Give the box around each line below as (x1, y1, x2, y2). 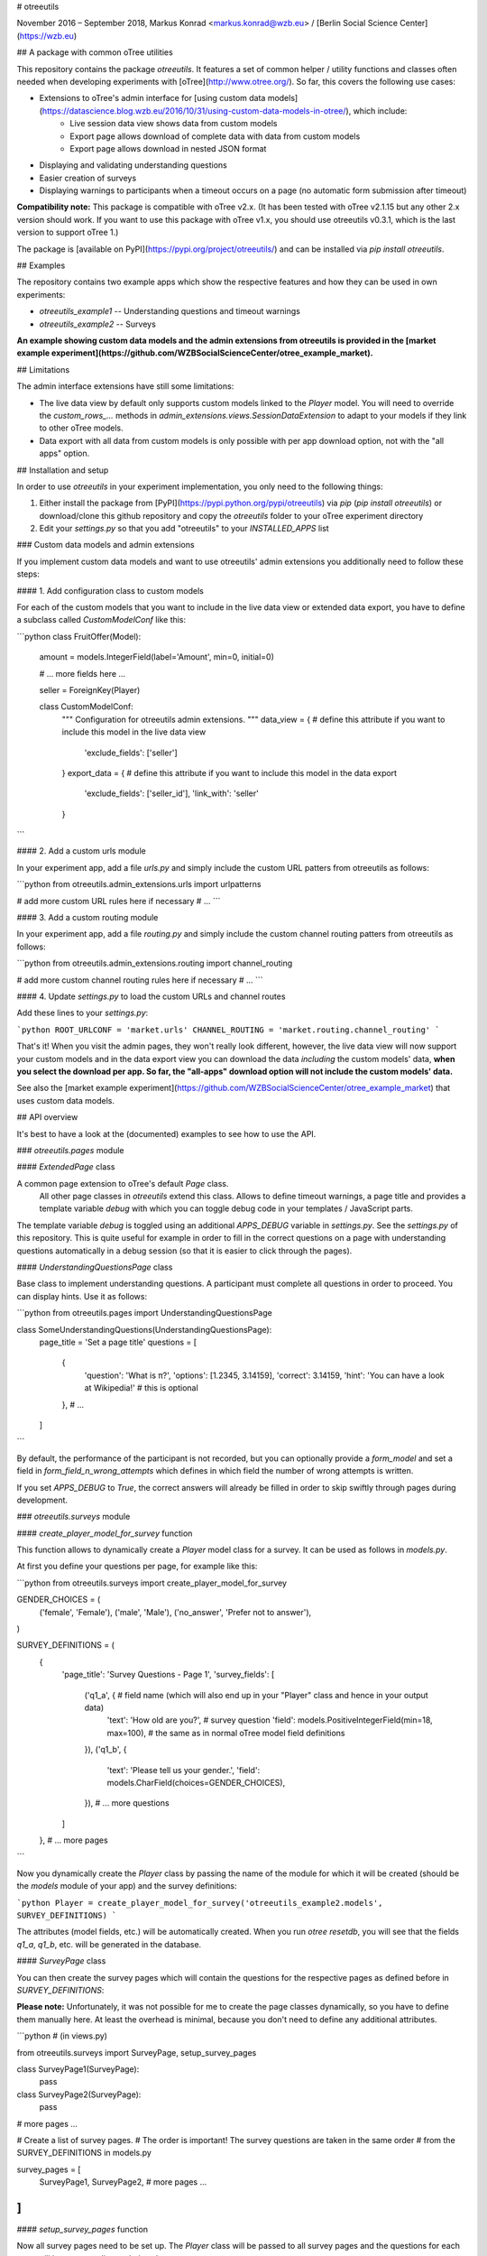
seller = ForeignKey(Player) (39, 684, 141, 695)
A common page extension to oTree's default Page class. (16, 1178, 229, 1188)
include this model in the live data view (61, 726, 207, 737)
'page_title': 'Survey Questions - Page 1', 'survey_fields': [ (61, 1669, 275, 1680)
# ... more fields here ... (39, 668, 126, 679)
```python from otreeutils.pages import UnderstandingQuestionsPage (16, 1308, 272, 1318)
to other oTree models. (39, 422, 124, 433)
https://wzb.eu (19, 30, 74, 41)
